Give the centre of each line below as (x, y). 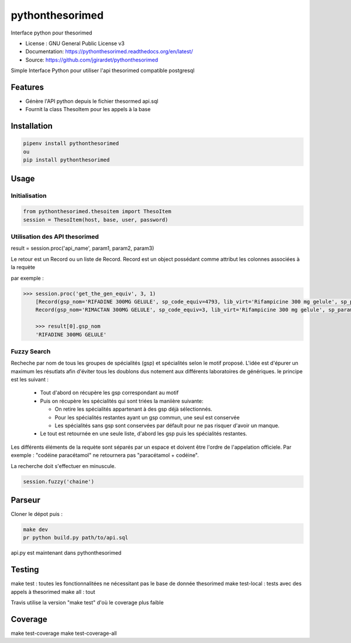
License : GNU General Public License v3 (75, 43)
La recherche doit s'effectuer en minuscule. (63, 466)
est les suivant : (30, 380)
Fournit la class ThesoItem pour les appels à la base (88, 109)
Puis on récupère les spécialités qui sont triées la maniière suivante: (122, 401)
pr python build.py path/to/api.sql (76, 538)
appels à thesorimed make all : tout (53, 592)
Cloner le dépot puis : (37, 514)
